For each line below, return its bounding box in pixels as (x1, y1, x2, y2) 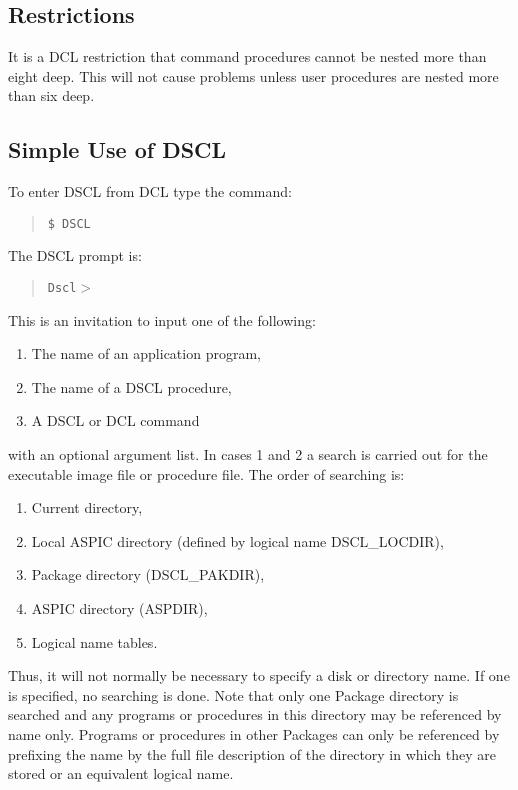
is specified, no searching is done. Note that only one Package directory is (8, 684, 459, 705)
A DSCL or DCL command (31, 410, 200, 431)
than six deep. (8, 85, 95, 106)
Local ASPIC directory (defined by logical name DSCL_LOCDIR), (31, 530, 444, 551)
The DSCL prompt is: (8, 245, 142, 266)
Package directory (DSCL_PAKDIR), (31, 564, 265, 585)
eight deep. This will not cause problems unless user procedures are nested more (8, 65, 499, 86)
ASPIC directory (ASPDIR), (31, 598, 208, 619)
